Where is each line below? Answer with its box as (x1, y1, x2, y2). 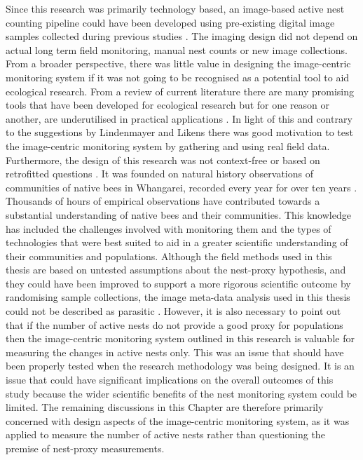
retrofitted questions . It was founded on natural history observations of (6, 166, 313, 181)
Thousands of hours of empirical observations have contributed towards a (6, 194, 320, 208)
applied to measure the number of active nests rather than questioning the (6, 427, 325, 442)
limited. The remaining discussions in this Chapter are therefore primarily (6, 400, 324, 414)
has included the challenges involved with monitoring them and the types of (6, 221, 331, 236)
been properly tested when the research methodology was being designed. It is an (6, 358, 355, 373)
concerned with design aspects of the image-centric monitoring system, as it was (6, 413, 350, 428)
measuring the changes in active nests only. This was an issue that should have (6, 344, 344, 359)
